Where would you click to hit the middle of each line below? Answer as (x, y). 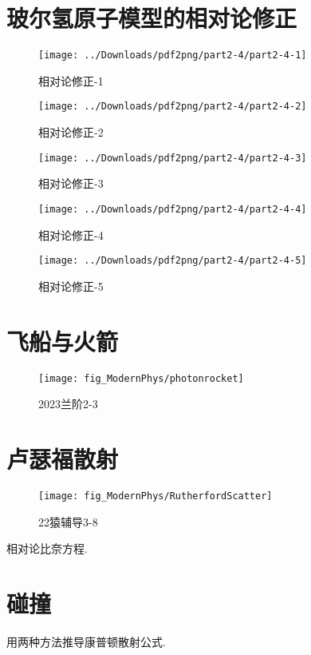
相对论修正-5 (71, 286)
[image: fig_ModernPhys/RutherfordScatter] (155, 496)
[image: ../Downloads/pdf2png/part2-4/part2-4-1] (173, 56)
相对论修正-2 (71, 132)
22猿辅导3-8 (68, 521)
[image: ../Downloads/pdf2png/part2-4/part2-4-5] (173, 261)
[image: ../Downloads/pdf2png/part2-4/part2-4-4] (173, 209)
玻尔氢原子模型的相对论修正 (152, 18)
